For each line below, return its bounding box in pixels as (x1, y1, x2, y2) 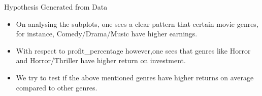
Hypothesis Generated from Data (4, 2, 108, 12)
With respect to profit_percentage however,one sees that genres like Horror (16, 45, 251, 56)
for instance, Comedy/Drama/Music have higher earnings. (16, 28, 198, 39)
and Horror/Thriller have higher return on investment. (16, 55, 186, 66)
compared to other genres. (16, 82, 97, 92)
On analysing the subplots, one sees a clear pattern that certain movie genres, (16, 18, 258, 29)
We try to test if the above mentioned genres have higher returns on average (16, 72, 254, 82)
